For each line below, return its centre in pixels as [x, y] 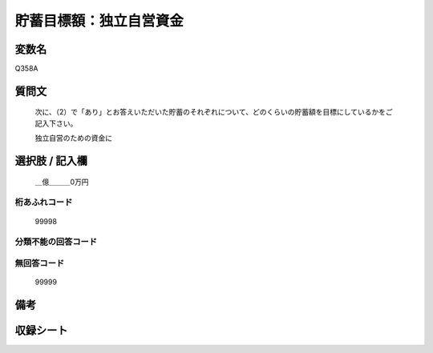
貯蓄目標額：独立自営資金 [99, 21]
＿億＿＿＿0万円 [62, 182]
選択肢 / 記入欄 [51, 161]
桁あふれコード [44, 203]
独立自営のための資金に [73, 138]
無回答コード [40, 263]
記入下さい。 [56, 123]
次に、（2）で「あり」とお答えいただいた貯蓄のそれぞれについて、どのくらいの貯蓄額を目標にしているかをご [214, 112]
